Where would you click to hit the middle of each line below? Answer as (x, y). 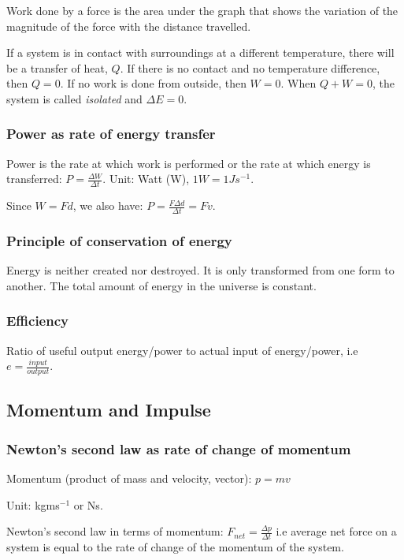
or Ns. (88, 504)
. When (298, 83)
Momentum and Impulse (109, 410)
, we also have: (108, 205)
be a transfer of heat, (57, 67)
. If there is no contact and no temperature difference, (250, 67)
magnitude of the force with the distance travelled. (129, 26)
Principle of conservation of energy (119, 240)
